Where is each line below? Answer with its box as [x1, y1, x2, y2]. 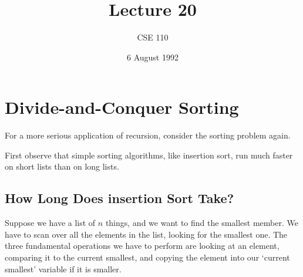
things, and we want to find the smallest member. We [105, 217, 298, 229]
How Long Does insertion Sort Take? [5, 189, 234, 207]
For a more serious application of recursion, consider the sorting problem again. [5, 129, 291, 141]
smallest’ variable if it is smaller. [5, 262, 122, 275]
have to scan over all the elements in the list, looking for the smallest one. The [5, 228, 288, 240]
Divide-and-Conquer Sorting [5, 95, 239, 119]
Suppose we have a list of [5, 217, 96, 229]
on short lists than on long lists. [5, 160, 119, 173]
